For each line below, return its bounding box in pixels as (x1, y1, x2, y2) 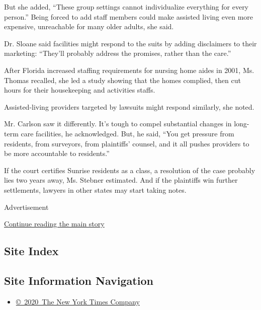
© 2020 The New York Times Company (16, 296, 140, 306)
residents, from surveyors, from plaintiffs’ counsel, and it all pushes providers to (4, 138, 249, 148)
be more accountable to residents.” (4, 148, 110, 159)
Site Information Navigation (4, 272, 153, 288)
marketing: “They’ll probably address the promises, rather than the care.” (4, 48, 231, 58)
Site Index (4, 243, 59, 259)
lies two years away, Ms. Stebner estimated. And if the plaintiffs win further (4, 175, 238, 185)
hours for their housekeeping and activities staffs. (4, 85, 155, 95)
